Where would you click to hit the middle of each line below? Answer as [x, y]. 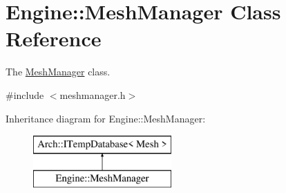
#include [25, 94]
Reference [54, 38]
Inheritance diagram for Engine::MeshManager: [106, 118]
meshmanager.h [93, 94]
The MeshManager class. [58, 72]
